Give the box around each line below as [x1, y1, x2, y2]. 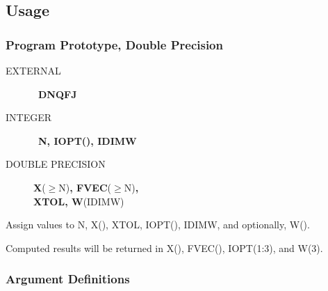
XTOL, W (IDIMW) [33, 194, 124, 208]
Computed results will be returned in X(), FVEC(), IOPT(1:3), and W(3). [6, 240, 323, 255]
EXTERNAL [6, 63, 61, 77]
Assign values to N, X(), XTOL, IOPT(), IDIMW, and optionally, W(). [6, 217, 310, 232]
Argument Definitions [6, 270, 130, 288]
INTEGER [6, 110, 52, 125]
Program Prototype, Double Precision [6, 36, 223, 53]
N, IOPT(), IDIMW [38, 133, 137, 148]
